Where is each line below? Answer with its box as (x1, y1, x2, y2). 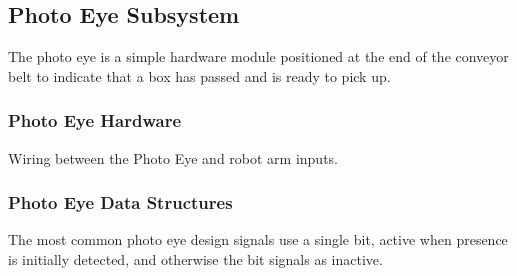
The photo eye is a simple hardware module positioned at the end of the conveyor (8, 46, 509, 67)
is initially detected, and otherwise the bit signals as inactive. (8, 249, 383, 270)
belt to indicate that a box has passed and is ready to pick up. (8, 65, 391, 86)
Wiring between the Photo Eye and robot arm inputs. (8, 147, 339, 168)
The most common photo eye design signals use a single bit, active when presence (8, 229, 508, 250)
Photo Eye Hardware (8, 108, 182, 133)
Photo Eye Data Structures (8, 190, 233, 215)
